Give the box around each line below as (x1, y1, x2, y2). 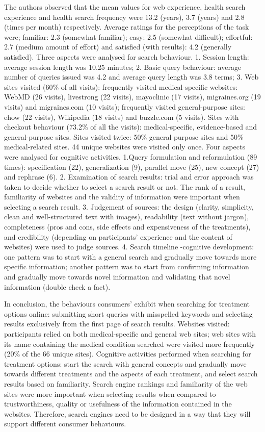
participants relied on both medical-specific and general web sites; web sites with (4, 328, 256, 339)
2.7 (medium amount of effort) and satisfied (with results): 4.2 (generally (4, 41, 232, 52)
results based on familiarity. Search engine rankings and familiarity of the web (4, 378, 248, 389)
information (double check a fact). (4, 281, 111, 292)
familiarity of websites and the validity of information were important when (4, 191, 240, 202)
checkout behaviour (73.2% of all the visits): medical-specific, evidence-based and (4, 121, 257, 132)
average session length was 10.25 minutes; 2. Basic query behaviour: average (4, 61, 242, 72)
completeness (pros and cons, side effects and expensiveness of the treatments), (4, 221, 251, 232)
